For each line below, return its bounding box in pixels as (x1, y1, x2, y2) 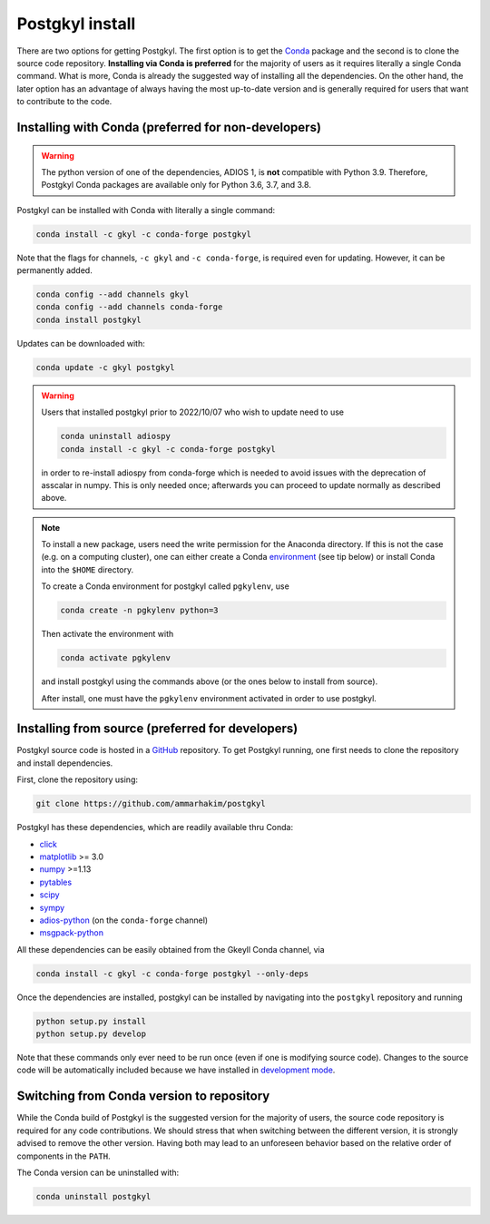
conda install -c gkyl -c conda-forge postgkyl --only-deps (35, 968, 309, 979)
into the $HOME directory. (41, 563, 134, 575)
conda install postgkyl (35, 314, 142, 325)
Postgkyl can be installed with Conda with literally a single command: (16, 204, 276, 215)
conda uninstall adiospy (60, 431, 171, 442)
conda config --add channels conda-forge (35, 302, 223, 312)
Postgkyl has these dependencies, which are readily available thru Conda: (16, 822, 294, 833)
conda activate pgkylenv (60, 653, 171, 663)
